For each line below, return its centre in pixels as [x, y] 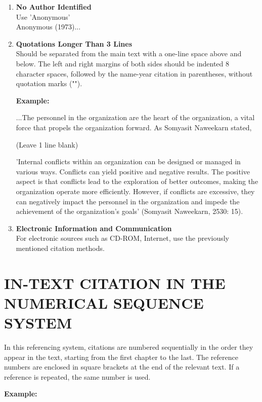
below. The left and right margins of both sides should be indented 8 [122, 63]
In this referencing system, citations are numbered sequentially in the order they [129, 346]
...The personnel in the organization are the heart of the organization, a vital [135, 117]
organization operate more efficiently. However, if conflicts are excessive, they [135, 191]
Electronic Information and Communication [94, 228]
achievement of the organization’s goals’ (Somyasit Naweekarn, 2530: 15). [129, 211]
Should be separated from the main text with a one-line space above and [129, 53]
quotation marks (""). [49, 83]
